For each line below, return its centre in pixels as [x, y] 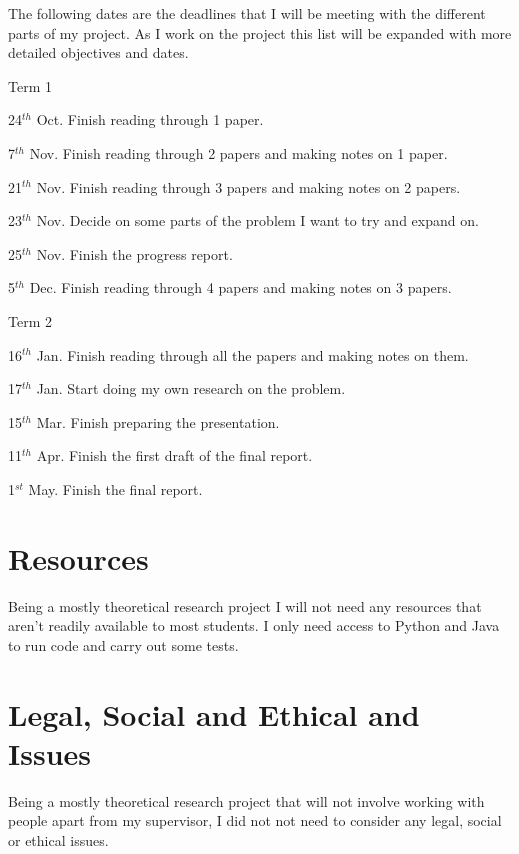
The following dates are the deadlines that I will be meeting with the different [247, 13]
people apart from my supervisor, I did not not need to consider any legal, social [255, 820]
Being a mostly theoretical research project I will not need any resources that [245, 605]
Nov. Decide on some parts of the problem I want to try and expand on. [257, 220]
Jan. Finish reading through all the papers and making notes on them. [252, 354]
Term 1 [30, 85]
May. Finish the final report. [115, 488]
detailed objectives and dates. [98, 52]
